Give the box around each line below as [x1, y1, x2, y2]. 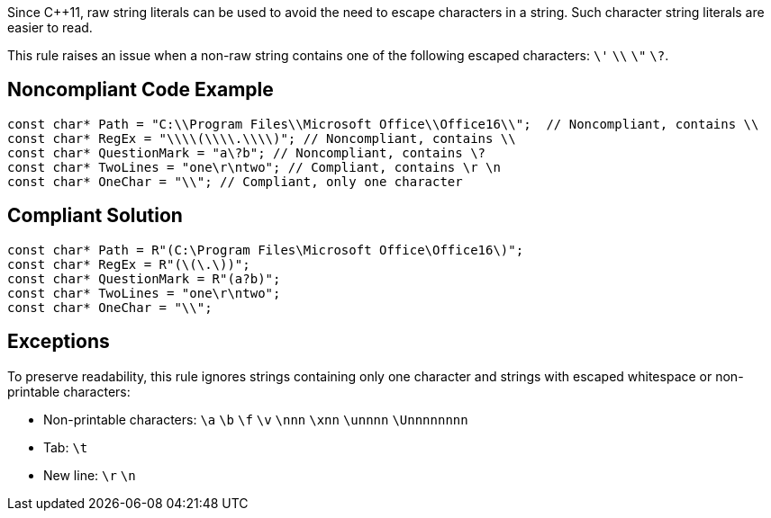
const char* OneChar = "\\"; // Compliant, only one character [7, 174, 463, 189]
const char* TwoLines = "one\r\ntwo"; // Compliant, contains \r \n [7, 159, 501, 174]
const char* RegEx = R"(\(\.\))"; [7, 256, 250, 272]
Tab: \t [43, 439, 88, 455]
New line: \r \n [43, 467, 136, 483]
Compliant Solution [7, 204, 183, 228]
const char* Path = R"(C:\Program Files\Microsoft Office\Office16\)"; [7, 242, 524, 257]
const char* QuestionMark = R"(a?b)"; [7, 271, 281, 286]
